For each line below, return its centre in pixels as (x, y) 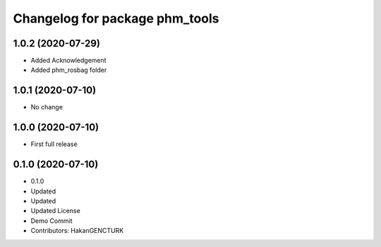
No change (47, 107)
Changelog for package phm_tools (116, 18)
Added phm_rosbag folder (69, 70)
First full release (54, 144)
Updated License (55, 211)
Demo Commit (52, 221)
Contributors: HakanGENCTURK (77, 231)
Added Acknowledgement (68, 61)
